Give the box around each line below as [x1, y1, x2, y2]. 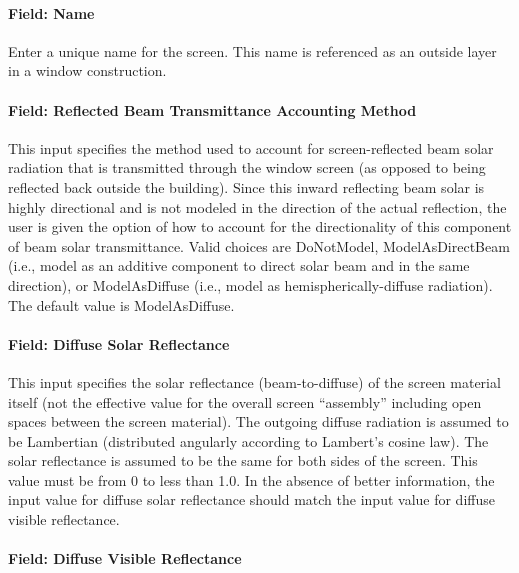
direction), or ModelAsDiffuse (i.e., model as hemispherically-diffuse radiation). [8, 274, 493, 295]
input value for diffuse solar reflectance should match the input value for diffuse [8, 489, 495, 510]
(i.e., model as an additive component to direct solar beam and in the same [8, 255, 470, 276]
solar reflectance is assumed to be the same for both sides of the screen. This [8, 450, 478, 471]
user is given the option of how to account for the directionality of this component [8, 216, 512, 237]
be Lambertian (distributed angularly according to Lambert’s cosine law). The [8, 430, 489, 451]
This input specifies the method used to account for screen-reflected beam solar [8, 137, 494, 158]
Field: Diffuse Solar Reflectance [8, 333, 230, 354]
